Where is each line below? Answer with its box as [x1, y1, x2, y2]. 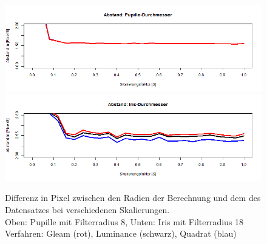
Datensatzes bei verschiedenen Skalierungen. [5, 203, 170, 216]
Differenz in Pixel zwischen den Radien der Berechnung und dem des [5, 191, 261, 204]
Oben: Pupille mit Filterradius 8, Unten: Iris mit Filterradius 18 [5, 215, 244, 228]
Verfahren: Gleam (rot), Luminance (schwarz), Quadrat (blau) [5, 227, 237, 240]
